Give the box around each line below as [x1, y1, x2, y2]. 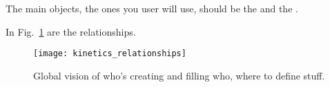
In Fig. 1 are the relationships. [6, 24, 136, 38]
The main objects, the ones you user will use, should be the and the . [6, 1, 298, 15]
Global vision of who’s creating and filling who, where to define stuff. [33, 68, 325, 82]
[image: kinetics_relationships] [33, 49, 186, 59]
